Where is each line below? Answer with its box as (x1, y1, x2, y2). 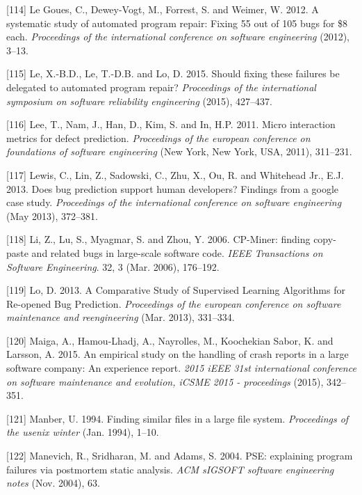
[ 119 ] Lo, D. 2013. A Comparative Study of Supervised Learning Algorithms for (6, 283, 345, 297)
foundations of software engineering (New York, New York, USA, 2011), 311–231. (6, 144, 352, 159)
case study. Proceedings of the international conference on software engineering (6, 195, 342, 210)
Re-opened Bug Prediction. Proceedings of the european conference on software (6, 296, 341, 311)
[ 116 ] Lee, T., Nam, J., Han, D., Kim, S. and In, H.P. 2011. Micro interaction (6, 117, 336, 132)
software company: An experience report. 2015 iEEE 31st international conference (6, 361, 356, 375)
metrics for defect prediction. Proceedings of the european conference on (6, 130, 311, 145)
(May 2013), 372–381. (6, 208, 98, 223)
